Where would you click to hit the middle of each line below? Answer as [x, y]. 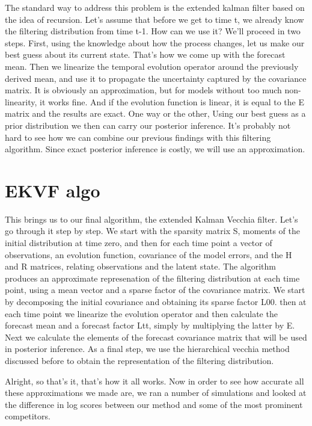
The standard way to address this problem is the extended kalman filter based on [155, 7]
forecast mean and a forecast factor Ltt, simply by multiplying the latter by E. [150, 325]
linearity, [21, 101]
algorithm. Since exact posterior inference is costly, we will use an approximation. [155, 149]
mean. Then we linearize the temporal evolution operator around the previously [152, 66]
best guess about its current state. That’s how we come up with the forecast [145, 54]
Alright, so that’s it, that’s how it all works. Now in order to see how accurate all [154, 381]
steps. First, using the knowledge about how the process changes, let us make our [155, 42]
